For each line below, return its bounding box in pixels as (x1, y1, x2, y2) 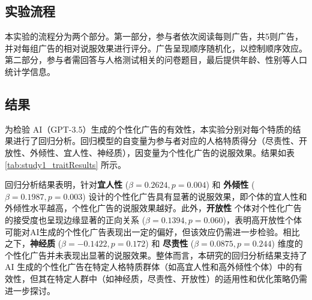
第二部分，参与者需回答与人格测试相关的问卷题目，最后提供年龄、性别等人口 (5, 53, 307, 66)
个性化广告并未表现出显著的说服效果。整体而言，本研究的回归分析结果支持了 (5, 248, 307, 261)
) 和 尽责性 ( (145, 237, 194, 250)
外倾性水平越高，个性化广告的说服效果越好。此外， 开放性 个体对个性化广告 (5, 202, 302, 214)
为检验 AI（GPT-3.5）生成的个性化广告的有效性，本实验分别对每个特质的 (5, 122, 293, 135)
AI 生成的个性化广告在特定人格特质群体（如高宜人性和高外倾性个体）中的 (5, 260, 295, 273)
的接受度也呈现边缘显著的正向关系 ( (5, 213, 146, 226)
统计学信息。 (5, 65, 55, 77)
